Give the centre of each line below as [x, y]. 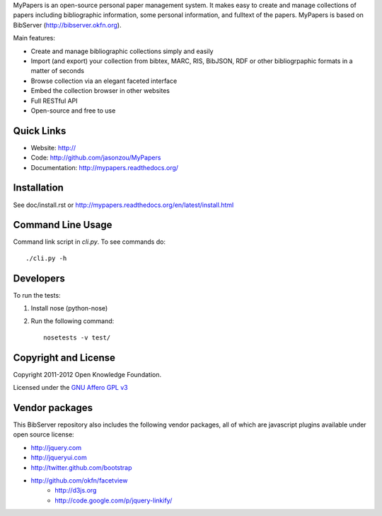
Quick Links [40, 131]
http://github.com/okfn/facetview [79, 481]
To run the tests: [37, 295]
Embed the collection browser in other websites [100, 91]
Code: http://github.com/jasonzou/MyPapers [96, 158]
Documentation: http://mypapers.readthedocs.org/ [105, 167]
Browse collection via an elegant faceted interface [104, 81]
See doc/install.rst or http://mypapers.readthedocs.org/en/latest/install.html [123, 205]
